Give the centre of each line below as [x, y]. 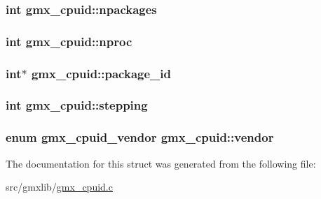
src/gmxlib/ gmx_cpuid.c [59, 187]
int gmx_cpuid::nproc [69, 41]
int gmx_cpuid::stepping [77, 105]
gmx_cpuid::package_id [101, 73]
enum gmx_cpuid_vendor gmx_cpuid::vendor [140, 137]
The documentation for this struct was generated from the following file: [161, 163]
